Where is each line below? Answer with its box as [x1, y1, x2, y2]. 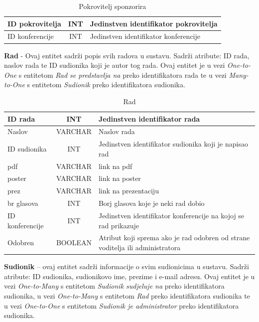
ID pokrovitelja [7, 18, 61, 28]
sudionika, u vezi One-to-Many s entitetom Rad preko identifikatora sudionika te [4, 290, 250, 301]
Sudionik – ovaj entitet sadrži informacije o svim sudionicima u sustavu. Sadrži [4, 261, 249, 272]
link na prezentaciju [98, 185, 159, 196]
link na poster [98, 173, 141, 183]
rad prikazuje [98, 220, 139, 230]
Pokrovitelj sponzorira [79, 1, 146, 11]
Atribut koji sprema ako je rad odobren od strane [98, 232, 250, 243]
